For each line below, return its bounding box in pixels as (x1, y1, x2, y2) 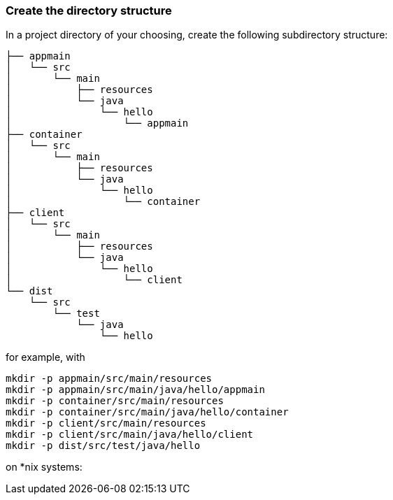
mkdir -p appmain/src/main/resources (6, 373, 213, 385)
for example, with (6, 351, 85, 364)
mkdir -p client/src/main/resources (6, 417, 206, 429)
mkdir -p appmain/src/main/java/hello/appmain (6, 384, 265, 396)
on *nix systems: (6, 461, 83, 473)
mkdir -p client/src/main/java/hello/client (6, 429, 254, 441)
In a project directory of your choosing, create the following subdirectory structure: (6, 29, 388, 41)
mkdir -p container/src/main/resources (6, 395, 224, 407)
